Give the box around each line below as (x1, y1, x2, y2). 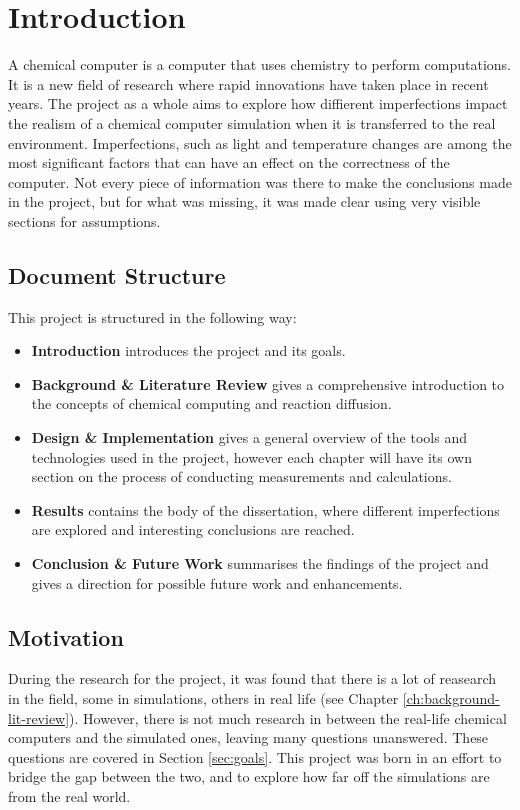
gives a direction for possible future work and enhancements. (31, 572, 403, 593)
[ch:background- (402, 688, 500, 708)
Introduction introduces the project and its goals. (31, 340, 346, 361)
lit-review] (8, 707, 70, 728)
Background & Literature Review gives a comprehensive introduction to (31, 373, 505, 394)
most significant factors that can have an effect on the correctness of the (8, 152, 450, 173)
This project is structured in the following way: (8, 306, 297, 327)
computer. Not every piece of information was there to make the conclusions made (8, 171, 512, 192)
